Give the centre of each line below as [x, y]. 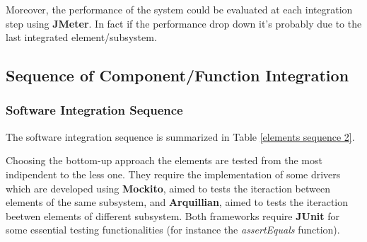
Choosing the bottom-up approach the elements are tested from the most [164, 160]
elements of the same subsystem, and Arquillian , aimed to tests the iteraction [177, 202]
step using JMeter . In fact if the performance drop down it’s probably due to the [184, 23]
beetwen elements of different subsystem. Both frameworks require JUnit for [173, 215]
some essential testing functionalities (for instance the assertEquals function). [173, 230]
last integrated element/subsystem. [81, 37]
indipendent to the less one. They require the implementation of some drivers [173, 174]
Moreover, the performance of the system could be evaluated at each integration [179, 9]
